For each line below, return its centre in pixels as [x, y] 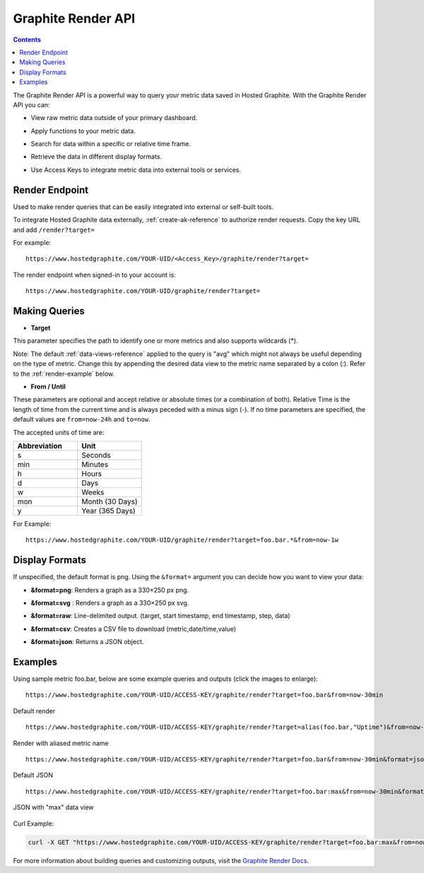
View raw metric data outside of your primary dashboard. [114, 118]
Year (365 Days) [108, 511]
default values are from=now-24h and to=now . [82, 420]
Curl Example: [34, 824]
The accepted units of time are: [59, 432]
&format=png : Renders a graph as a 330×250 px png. [110, 590]
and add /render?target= [54, 230]
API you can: [31, 105]
